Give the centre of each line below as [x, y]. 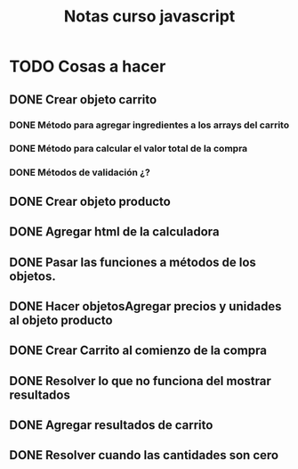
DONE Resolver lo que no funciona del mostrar [140, 381]
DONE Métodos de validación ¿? [80, 173]
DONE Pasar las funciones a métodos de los [133, 262]
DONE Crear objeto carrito [83, 99]
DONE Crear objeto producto [90, 201]
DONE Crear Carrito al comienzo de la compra [138, 351]
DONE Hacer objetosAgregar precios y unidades [145, 306]
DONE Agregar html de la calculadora [114, 232]
